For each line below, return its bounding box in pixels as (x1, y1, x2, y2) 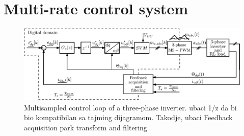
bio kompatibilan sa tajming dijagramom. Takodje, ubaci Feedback (24, 112, 233, 123)
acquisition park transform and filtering (24, 122, 147, 132)
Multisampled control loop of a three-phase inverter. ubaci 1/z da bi (24, 102, 237, 112)
